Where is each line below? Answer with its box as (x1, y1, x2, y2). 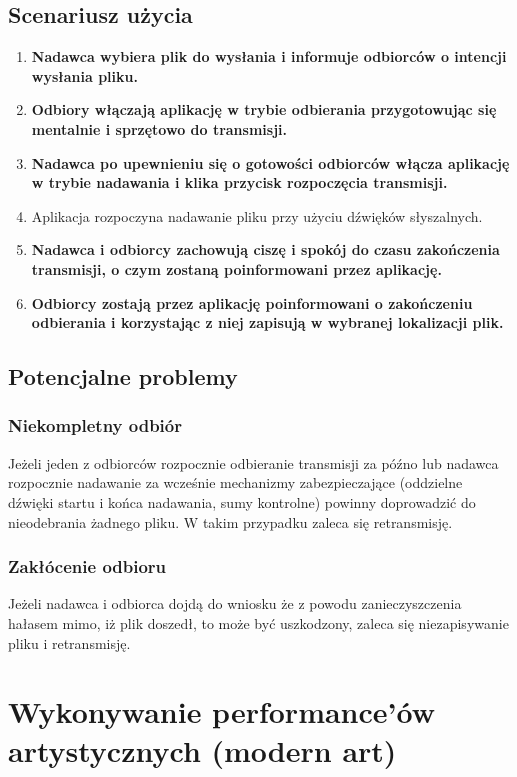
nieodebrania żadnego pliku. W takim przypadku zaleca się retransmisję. (8, 511, 453, 532)
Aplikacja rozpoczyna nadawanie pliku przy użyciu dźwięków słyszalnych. (31, 205, 483, 226)
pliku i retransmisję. (8, 632, 131, 653)
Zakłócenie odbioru (8, 554, 167, 579)
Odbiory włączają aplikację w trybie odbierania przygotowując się (31, 99, 497, 120)
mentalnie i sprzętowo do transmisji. (31, 118, 288, 139)
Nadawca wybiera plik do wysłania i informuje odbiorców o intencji (31, 46, 507, 67)
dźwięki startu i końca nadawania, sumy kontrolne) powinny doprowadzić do (8, 491, 476, 512)
